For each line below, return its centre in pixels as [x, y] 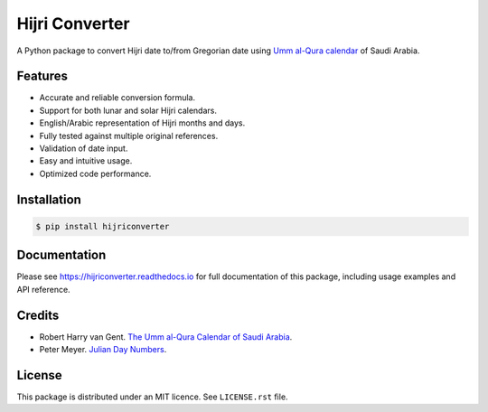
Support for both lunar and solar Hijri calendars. [128, 110]
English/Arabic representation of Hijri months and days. [142, 123]
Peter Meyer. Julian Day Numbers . [103, 349]
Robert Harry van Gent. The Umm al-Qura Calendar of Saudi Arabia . [166, 337]
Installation [49, 199]
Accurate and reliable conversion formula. [117, 98]
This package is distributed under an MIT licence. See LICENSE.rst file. [152, 397]
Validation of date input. [84, 148]
